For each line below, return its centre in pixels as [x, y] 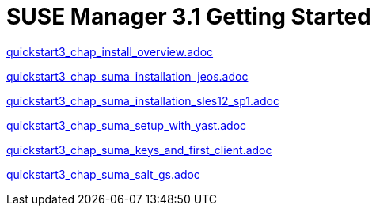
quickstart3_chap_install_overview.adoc [110, 51]
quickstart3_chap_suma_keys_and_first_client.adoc [139, 150]
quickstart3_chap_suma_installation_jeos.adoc [127, 76]
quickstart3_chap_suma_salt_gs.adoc [103, 174]
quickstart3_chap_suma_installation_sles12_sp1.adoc [143, 100]
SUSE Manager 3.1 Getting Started [189, 17]
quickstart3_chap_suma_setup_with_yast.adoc [127, 125]
